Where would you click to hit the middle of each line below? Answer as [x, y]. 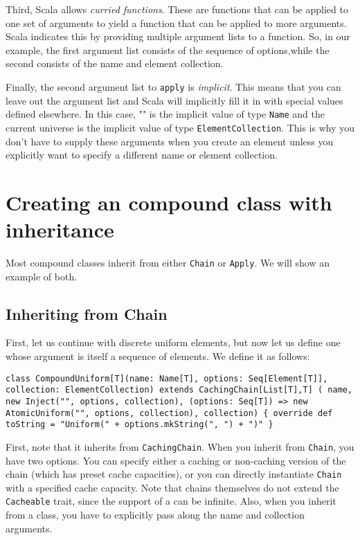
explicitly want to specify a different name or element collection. [142, 155]
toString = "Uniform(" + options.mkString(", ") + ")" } [139, 425]
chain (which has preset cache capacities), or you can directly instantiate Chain [174, 474]
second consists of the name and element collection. [115, 63]
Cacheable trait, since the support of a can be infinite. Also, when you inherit [171, 501]
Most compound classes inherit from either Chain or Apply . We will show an [168, 263]
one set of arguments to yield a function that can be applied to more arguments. [176, 22]
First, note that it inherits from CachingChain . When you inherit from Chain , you [180, 446]
